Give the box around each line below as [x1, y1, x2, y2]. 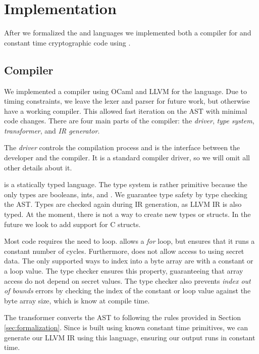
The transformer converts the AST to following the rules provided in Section [4, 312, 241, 323]
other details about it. [4, 162, 72, 172]
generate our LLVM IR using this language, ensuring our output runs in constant [4, 332, 255, 342]
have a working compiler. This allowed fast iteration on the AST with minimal [4, 105, 247, 116]
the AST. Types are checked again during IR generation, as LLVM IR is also [4, 199, 242, 209]
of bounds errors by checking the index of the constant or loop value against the [4, 285, 251, 296]
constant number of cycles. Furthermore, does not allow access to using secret [4, 245, 244, 256]
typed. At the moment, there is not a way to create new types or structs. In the [4, 209, 251, 219]
